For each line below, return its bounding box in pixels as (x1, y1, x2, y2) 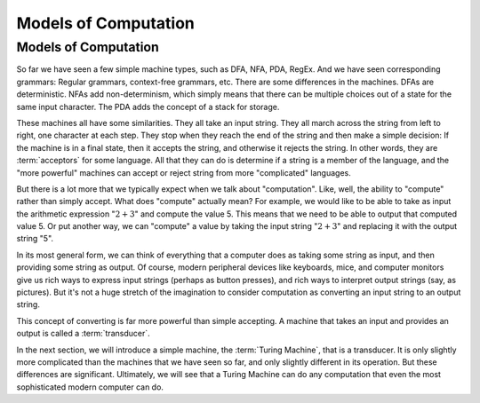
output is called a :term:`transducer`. (16, 328, 150, 339)
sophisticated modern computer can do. (16, 382, 164, 392)
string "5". (16, 233, 53, 244)
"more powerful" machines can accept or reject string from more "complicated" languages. (16, 167, 351, 178)
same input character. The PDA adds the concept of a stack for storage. (16, 101, 280, 112)
